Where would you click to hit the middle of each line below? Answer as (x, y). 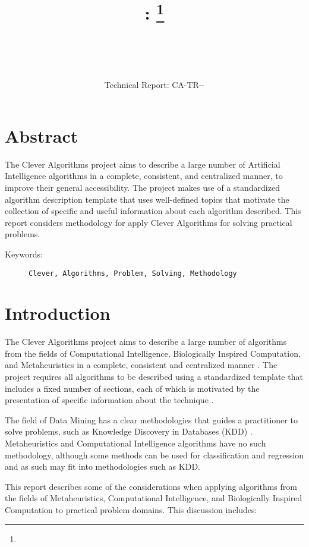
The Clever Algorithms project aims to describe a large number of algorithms (146, 342)
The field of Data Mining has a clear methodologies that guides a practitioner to (151, 419)
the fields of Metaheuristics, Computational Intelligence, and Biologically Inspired (154, 498)
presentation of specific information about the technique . (109, 400)
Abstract (42, 135)
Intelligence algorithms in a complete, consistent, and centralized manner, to (144, 176)
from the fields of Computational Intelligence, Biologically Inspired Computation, (153, 353)
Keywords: (24, 254)
